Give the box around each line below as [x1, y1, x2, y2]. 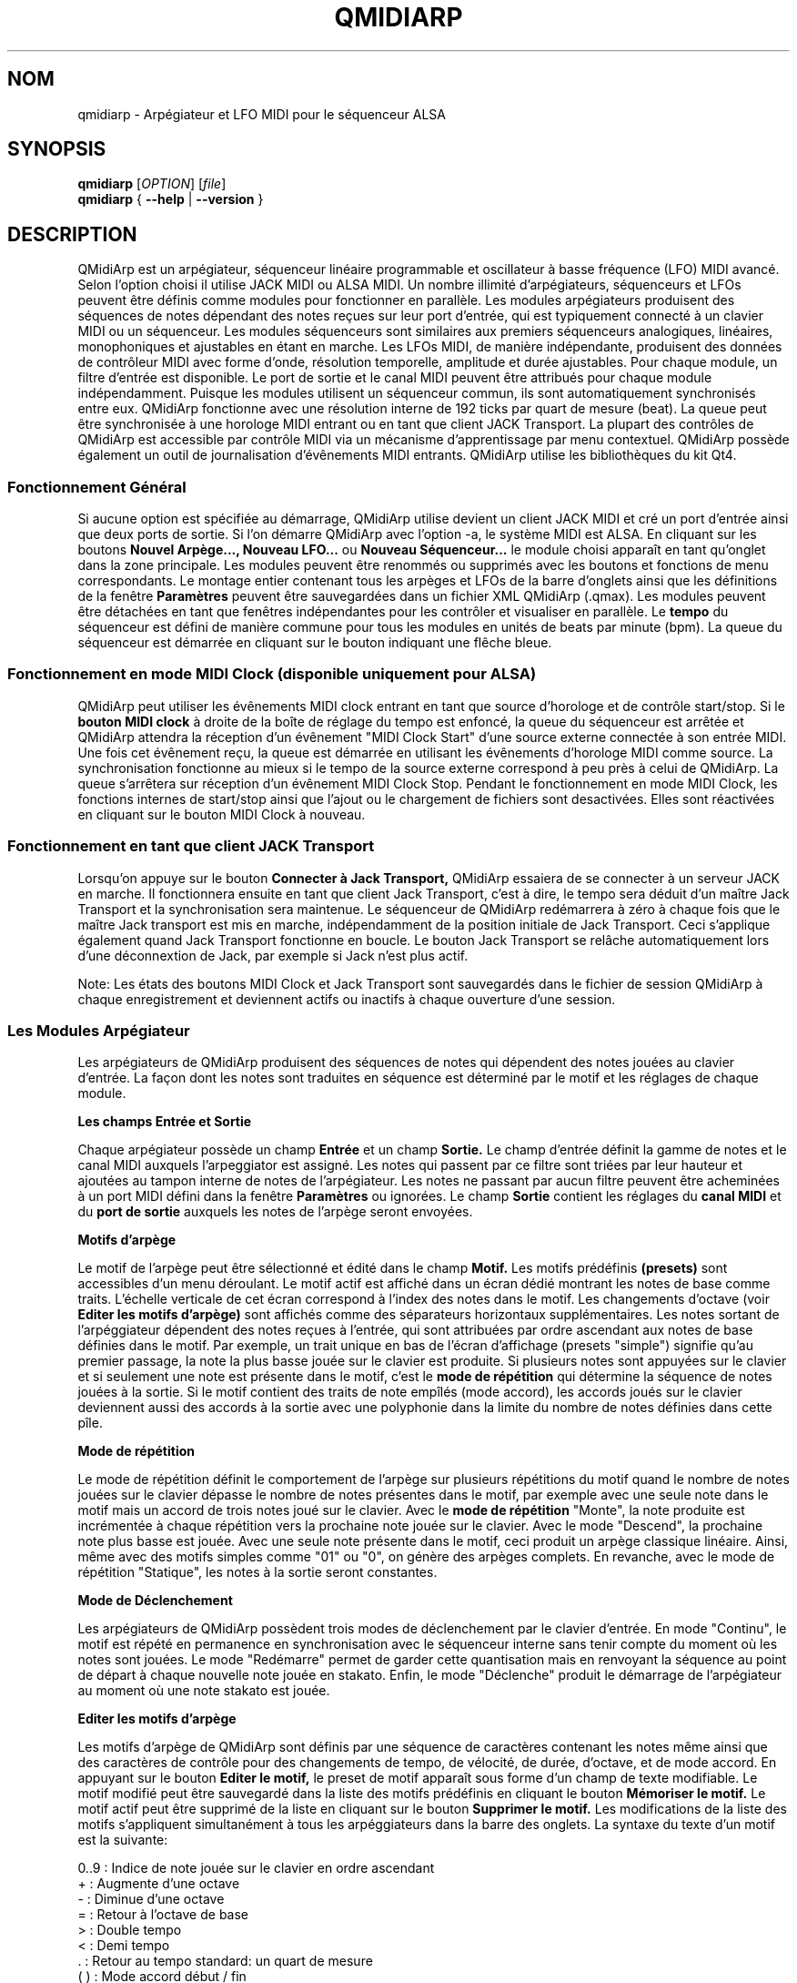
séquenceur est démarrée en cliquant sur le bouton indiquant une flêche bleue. [77, 635, 552, 651]
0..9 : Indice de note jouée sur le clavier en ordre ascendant [77, 1860, 435, 1876]
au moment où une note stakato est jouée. [77, 1683, 330, 1699]
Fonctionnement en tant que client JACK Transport [7, 837, 375, 856]
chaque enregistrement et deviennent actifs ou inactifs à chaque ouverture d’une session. [77, 991, 616, 1007]
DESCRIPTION [7, 222, 137, 246]
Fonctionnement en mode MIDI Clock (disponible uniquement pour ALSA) [7, 665, 537, 684]
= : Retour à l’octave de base [77, 1907, 249, 1923]
